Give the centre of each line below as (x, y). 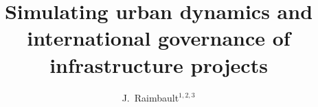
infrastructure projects (159, 64)
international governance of (159, 38)
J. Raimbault (150, 97)
